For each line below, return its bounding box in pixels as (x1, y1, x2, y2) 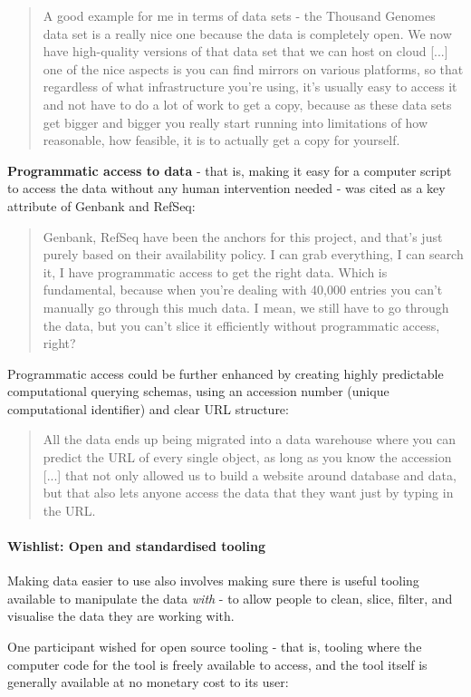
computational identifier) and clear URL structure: (7, 399, 289, 418)
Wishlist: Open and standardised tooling (7, 537, 266, 556)
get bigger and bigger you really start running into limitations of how (43, 112, 428, 131)
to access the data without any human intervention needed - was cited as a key (7, 179, 446, 198)
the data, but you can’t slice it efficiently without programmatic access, (43, 315, 440, 334)
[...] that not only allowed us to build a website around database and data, (43, 465, 457, 484)
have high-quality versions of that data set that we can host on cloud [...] (43, 42, 448, 61)
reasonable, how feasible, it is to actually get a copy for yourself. (43, 131, 400, 150)
